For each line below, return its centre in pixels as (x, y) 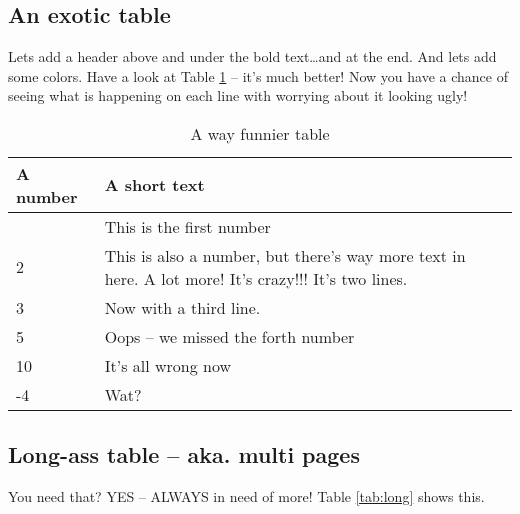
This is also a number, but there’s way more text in (285, 255)
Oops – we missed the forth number (229, 336)
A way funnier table (260, 133)
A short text (154, 185)
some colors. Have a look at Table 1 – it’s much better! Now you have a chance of (258, 75)
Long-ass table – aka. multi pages (184, 454)
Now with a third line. (182, 307)
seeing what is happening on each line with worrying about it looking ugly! (238, 95)
